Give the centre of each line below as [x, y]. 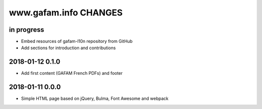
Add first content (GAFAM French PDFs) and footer [72, 73]
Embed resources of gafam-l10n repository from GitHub [77, 41]
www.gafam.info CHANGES [66, 13]
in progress [27, 30]
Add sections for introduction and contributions [68, 48]
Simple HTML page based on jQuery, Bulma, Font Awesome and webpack [95, 98]
